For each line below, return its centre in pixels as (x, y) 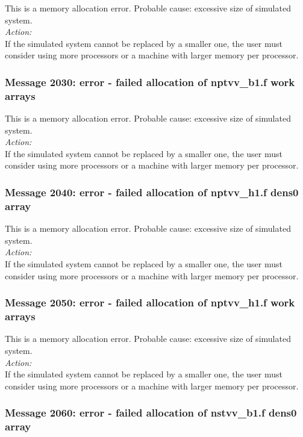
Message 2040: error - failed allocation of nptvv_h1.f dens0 (152, 192)
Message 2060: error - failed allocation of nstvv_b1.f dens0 (151, 413)
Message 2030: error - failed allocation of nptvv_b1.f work (150, 82)
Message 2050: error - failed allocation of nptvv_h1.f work (150, 302)
